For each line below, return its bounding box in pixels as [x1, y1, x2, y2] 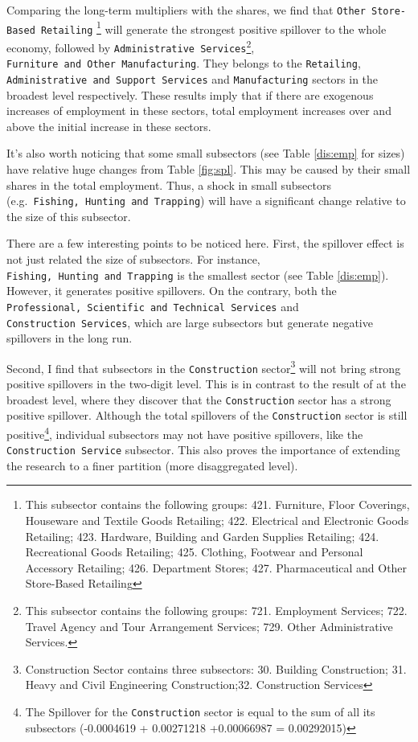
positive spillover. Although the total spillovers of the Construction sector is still [6, 407, 408, 424]
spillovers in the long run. [6, 330, 133, 346]
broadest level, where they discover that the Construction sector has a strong [6, 391, 391, 408]
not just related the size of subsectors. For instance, [6, 251, 260, 267]
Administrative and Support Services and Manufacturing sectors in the [6, 70, 379, 87]
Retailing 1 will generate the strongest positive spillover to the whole [40, 18, 387, 37]
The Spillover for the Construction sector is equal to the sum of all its [25, 703, 375, 719]
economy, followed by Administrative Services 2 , [6, 36, 255, 55]
